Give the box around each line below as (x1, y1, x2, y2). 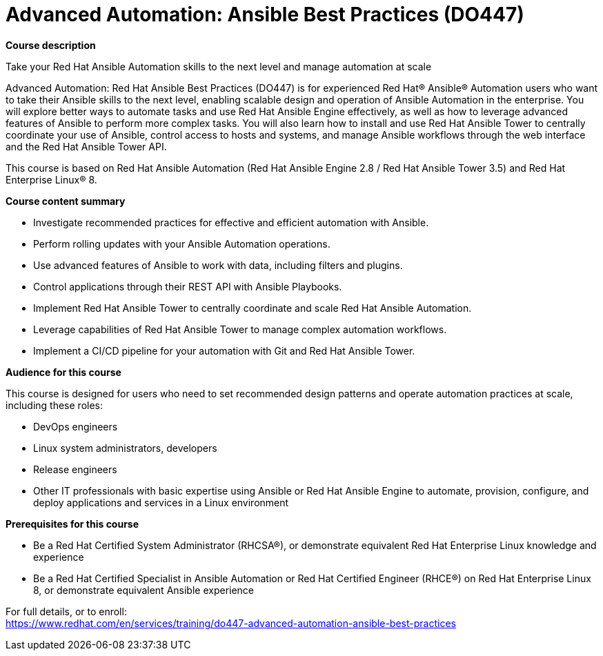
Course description (6, 39, 96, 51)
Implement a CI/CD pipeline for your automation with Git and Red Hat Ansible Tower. (33, 344, 415, 357)
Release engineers (33, 463, 117, 475)
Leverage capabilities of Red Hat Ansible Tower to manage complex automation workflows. (33, 323, 447, 335)
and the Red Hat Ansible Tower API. (6, 140, 167, 152)
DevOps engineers (33, 420, 118, 433)
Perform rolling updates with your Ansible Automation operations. (33, 237, 330, 250)
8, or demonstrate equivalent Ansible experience (33, 584, 255, 596)
